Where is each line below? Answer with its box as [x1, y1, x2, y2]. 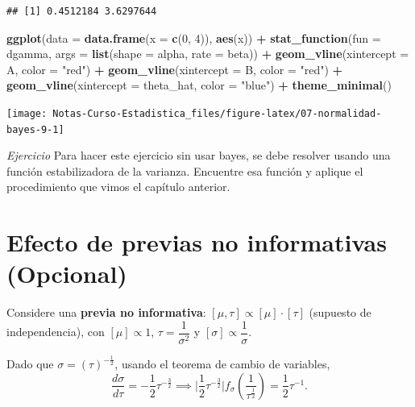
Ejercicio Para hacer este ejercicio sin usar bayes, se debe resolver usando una [6, 147, 391, 164]
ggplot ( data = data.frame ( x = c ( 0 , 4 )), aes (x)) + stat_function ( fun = [6, 29, 381, 46]
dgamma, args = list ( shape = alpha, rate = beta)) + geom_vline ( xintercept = [6, 45, 409, 62]
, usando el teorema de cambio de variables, [114, 355, 330, 372]
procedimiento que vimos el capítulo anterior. [6, 178, 230, 195]
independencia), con [6, 323, 105, 340]
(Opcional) [6, 257, 127, 290]
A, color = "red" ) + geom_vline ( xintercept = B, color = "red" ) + [6, 60, 343, 77]
